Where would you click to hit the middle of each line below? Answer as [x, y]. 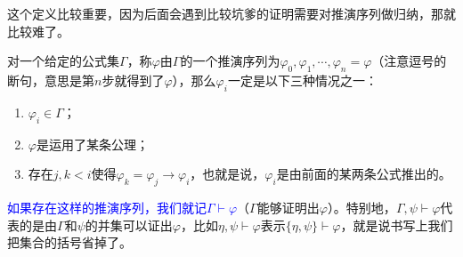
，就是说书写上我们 [397, 225]
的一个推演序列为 [230, 61]
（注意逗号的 [409, 61]
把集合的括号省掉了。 [69, 242]
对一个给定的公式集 [63, 61]
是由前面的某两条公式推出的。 [364, 174]
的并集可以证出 [129, 225]
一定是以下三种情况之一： [302, 80]
